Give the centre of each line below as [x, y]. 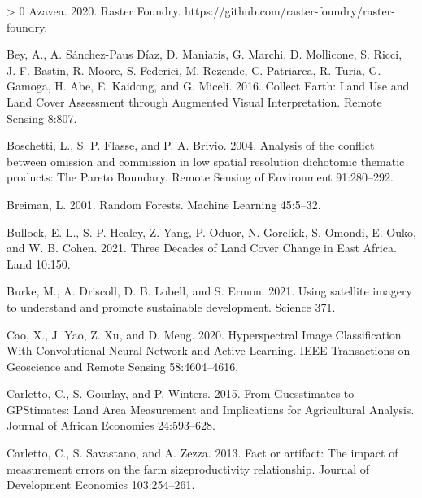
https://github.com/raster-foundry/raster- [290, 11]
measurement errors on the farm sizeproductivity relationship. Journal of [188, 468]
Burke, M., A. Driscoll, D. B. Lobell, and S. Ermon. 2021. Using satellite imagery [209, 291]
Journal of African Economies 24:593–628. [111, 425]
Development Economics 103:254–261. [101, 485]
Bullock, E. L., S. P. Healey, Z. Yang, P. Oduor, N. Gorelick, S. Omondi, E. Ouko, [211, 232]
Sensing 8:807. [42, 118]
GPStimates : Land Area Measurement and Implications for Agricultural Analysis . [211, 409]
